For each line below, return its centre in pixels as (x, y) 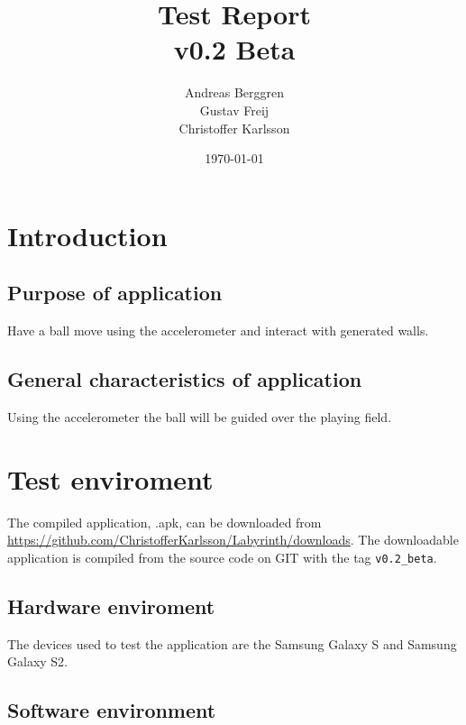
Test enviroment (110, 478)
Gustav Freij (234, 110)
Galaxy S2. (38, 661)
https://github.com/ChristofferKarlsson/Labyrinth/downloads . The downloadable (233, 540)
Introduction (87, 235)
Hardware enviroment (111, 606)
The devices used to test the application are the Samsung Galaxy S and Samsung (232, 643)
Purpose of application (115, 293)
